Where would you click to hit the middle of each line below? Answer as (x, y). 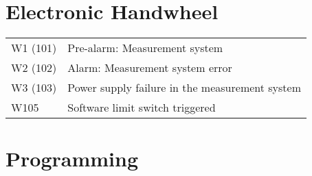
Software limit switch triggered (142, 108)
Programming (72, 159)
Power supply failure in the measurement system (185, 88)
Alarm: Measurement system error (150, 68)
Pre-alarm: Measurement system (145, 48)
